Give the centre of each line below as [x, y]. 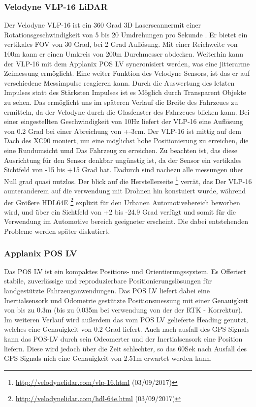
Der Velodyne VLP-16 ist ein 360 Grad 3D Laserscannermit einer [103, 25]
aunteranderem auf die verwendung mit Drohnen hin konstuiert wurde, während [125, 190]
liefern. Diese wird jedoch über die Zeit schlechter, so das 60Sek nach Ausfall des [126, 348]
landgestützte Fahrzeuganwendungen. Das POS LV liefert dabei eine [107, 290]
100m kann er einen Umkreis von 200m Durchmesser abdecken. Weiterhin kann [124, 54]
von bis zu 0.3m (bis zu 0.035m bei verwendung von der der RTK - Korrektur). [123, 310]
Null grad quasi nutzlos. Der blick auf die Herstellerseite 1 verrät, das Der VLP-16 [128, 180]
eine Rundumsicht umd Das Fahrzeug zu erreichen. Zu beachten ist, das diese [121, 150]
